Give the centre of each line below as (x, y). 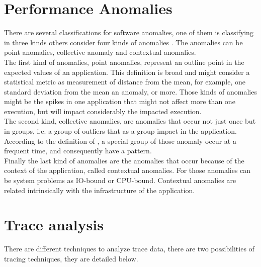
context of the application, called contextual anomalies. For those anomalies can (127, 170)
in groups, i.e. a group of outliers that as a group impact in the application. (120, 131)
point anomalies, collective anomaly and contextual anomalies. (100, 52)
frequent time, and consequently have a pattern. (78, 151)
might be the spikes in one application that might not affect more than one (120, 101)
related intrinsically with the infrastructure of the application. (100, 190)
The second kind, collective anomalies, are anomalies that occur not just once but (130, 121)
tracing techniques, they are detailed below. (71, 258)
